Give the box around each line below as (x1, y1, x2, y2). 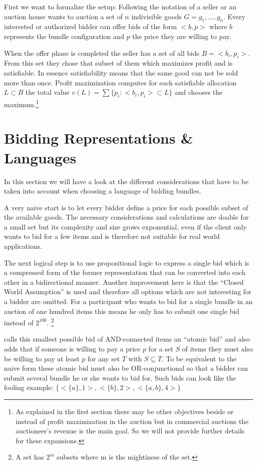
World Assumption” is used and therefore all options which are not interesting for (4, 286, 252, 297)
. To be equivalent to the (162, 353, 237, 363)
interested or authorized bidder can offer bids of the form (4, 21, 177, 32)
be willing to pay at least (4, 353, 80, 363)
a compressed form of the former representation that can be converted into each (4, 267, 246, 277)
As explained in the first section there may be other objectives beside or (15, 406, 234, 417)
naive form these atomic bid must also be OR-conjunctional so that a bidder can (4, 363, 248, 373)
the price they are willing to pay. (132, 31, 231, 41)
